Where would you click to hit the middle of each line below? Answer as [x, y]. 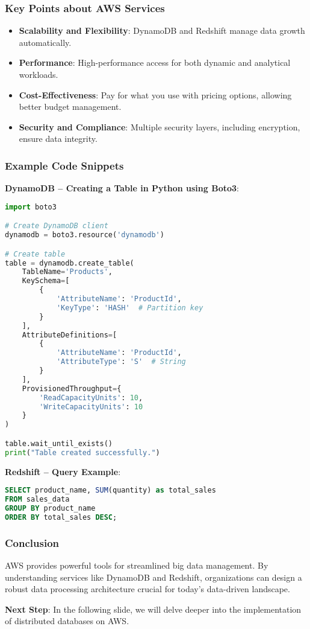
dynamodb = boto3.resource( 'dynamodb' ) [85, 235]
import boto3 [31, 207]
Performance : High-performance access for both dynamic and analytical [155, 62]
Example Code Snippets [64, 165]
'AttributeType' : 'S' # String [121, 362]
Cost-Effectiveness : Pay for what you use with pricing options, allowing [155, 94]
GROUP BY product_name [50, 508]
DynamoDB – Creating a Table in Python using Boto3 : [122, 188]
